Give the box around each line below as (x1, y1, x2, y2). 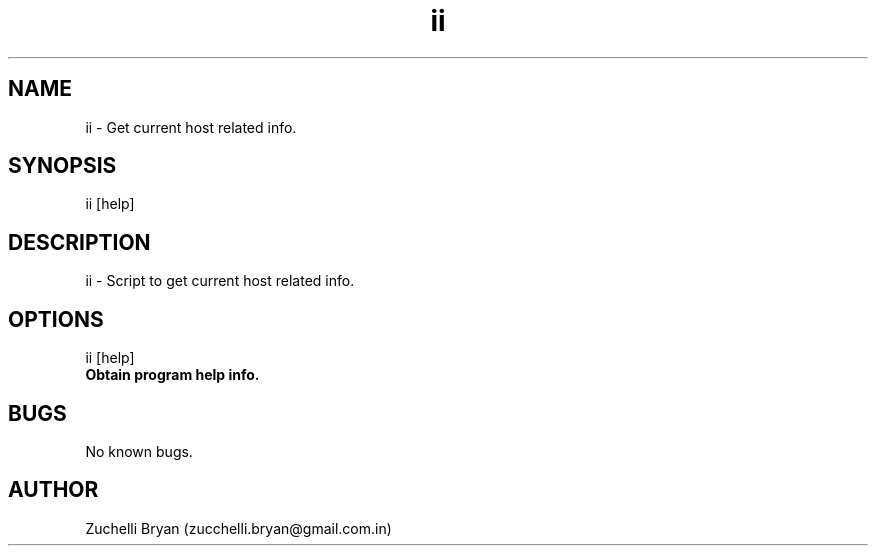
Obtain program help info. (85, 366, 260, 384)
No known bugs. (85, 442, 193, 460)
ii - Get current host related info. (85, 118, 297, 136)
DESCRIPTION (8, 229, 151, 255)
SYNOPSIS (8, 153, 117, 179)
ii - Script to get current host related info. (85, 272, 355, 290)
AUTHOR (8, 477, 99, 503)
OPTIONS (8, 306, 104, 332)
